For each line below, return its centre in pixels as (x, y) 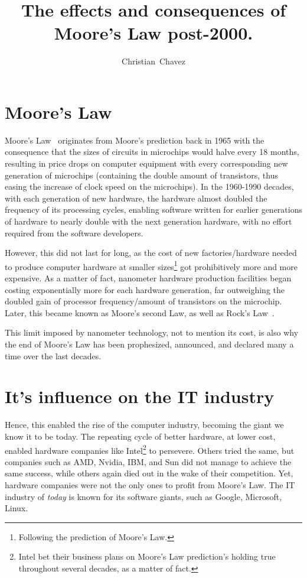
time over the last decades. (53, 355)
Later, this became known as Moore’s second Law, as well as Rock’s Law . (140, 312)
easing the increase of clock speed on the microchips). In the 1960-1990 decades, (149, 186)
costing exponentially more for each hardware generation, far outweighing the (145, 289)
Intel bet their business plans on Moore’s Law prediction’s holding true (147, 556)
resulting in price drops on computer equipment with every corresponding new (146, 163)
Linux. (17, 508)
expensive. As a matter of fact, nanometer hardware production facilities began (148, 278)
